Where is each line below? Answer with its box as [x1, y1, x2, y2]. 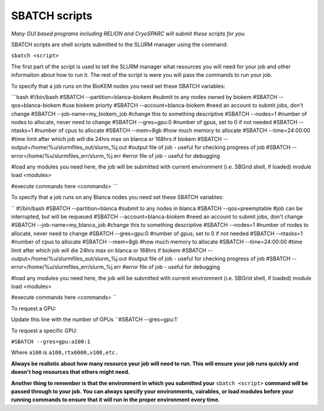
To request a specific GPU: [11, 327, 78, 334]
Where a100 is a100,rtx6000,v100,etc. [11, 349, 119, 356]
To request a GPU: [11, 305, 57, 312]
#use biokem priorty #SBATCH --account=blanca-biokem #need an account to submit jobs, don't [62, 102, 303, 109]
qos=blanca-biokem [11, 102, 61, 109]
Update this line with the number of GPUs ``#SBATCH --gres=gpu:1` [11, 316, 179, 323]
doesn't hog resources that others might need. [11, 368, 130, 376]
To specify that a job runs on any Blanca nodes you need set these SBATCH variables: [11, 194, 224, 201]
